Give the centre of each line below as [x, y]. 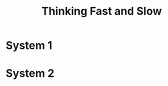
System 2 [30, 73]
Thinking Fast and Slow [102, 11]
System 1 [29, 45]
